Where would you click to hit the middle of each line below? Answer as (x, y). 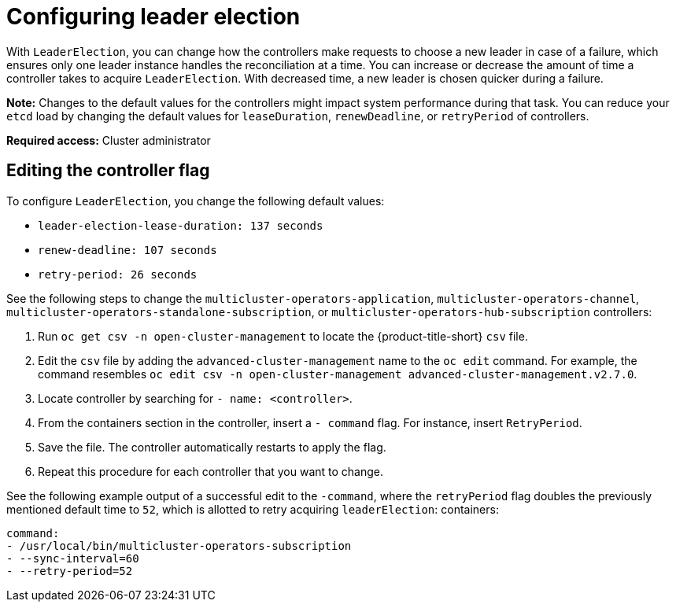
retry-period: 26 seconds (118, 274)
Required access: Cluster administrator (109, 140)
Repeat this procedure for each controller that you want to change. (211, 471)
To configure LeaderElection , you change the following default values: (196, 201)
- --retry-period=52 (70, 571)
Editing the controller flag (108, 171)
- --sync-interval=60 (73, 558)
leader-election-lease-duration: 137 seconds (181, 225)
